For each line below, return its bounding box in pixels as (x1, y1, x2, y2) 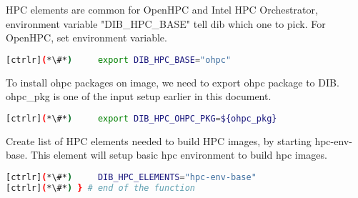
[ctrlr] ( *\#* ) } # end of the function (6, 182, 195, 193)
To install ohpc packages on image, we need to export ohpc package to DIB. (6, 74, 339, 89)
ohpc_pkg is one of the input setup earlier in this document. (6, 89, 272, 104)
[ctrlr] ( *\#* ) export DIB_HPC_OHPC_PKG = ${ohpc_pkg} (6, 113, 277, 124)
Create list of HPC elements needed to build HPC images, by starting (6, 133, 312, 148)
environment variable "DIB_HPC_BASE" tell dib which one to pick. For (6, 16, 326, 31)
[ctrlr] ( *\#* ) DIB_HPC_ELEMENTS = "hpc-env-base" (6, 172, 257, 182)
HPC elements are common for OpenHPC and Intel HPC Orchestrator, (6, 2, 318, 16)
